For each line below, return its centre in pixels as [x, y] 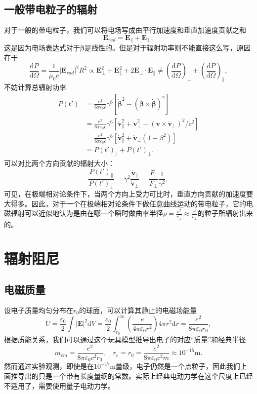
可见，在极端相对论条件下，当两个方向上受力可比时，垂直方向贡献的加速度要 [128, 194]
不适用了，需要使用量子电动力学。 [59, 385]
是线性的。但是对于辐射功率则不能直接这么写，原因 [168, 48]
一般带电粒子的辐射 [51, 9]
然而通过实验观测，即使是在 [49, 366]
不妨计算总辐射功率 [35, 87]
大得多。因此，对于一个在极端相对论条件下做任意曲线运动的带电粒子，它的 [125, 203]
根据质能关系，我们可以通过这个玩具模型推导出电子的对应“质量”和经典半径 [125, 339]
